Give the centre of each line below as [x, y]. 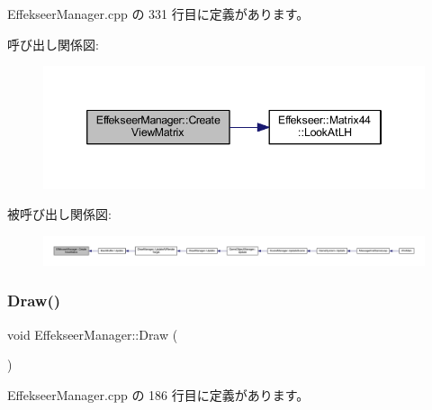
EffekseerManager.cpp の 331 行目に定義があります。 [158, 14]
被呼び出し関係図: [59, 214]
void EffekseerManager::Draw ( [93, 334]
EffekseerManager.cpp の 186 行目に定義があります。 [158, 394]
